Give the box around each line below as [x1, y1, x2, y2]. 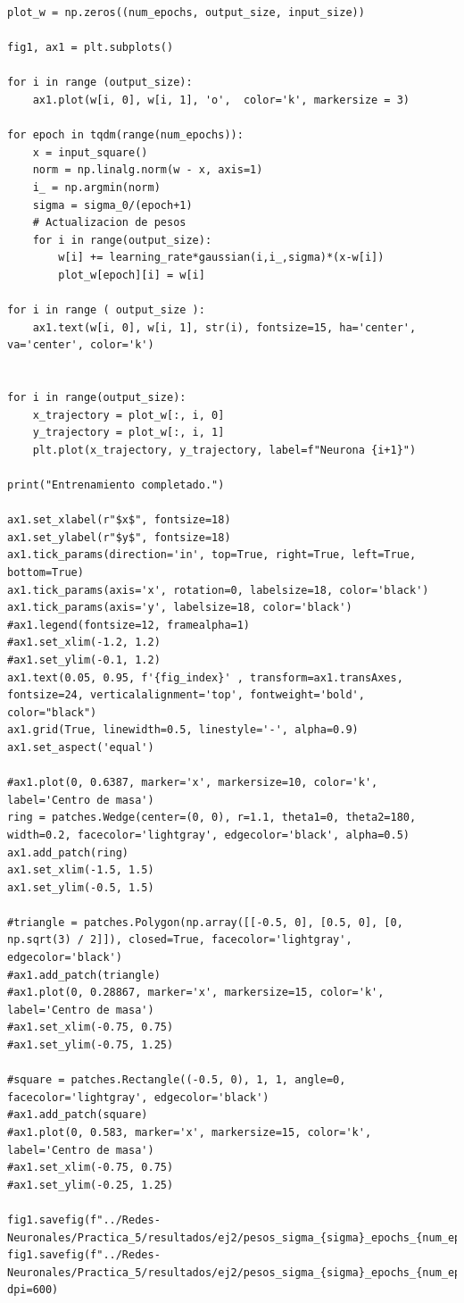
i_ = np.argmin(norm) [32, 180, 161, 194]
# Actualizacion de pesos [32, 216, 186, 230]
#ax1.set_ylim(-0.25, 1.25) [7, 1178, 174, 1191]
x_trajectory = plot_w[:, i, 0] [32, 408, 225, 422]
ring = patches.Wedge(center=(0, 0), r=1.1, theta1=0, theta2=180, [7, 811, 417, 824]
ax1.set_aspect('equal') [7, 740, 154, 754]
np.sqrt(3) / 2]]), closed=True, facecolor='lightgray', [7, 933, 352, 947]
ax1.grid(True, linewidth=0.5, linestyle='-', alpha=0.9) [7, 723, 359, 737]
